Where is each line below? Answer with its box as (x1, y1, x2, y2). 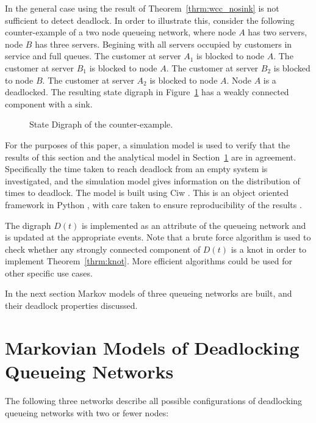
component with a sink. (5, 97, 93, 110)
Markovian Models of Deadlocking (5, 334, 300, 360)
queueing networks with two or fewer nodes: (5, 406, 169, 419)
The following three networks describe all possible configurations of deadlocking (5, 394, 303, 407)
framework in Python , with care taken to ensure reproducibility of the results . (5, 198, 302, 211)
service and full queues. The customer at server (5, 49, 181, 62)
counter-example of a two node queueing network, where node (5, 26, 236, 38)
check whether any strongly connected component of (5, 242, 201, 255)
